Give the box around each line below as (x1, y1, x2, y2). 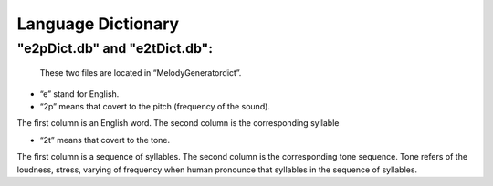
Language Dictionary (16, 14, 180, 34)
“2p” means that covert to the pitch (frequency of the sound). (39, 100, 271, 111)
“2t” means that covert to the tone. (39, 134, 171, 145)
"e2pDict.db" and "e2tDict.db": (16, 40, 214, 57)
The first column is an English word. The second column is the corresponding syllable (16, 118, 340, 129)
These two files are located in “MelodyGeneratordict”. (39, 67, 242, 78)
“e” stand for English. (39, 88, 120, 99)
